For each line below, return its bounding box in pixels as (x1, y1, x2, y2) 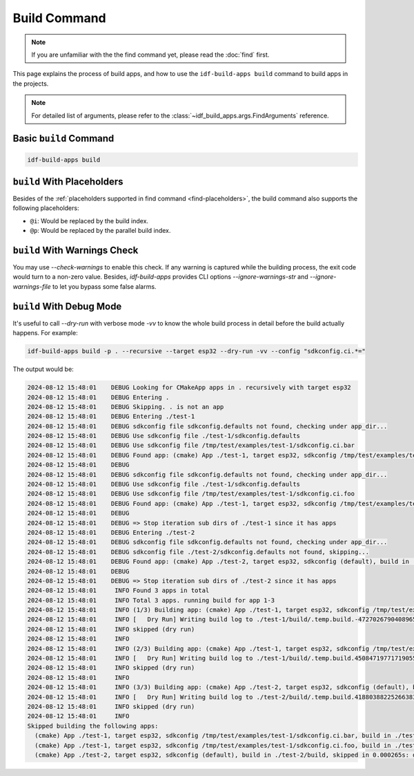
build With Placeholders (12, 176, 124, 187)
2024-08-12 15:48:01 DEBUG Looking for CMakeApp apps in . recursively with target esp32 (27, 384, 351, 392)
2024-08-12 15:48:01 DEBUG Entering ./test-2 (27, 529, 195, 536)
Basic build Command (12, 133, 115, 144)
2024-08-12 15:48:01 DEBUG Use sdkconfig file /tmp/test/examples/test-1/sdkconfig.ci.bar (27, 442, 355, 449)
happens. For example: (12, 329, 79, 337)
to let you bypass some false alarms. (52, 282, 157, 290)
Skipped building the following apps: (27, 722, 159, 730)
